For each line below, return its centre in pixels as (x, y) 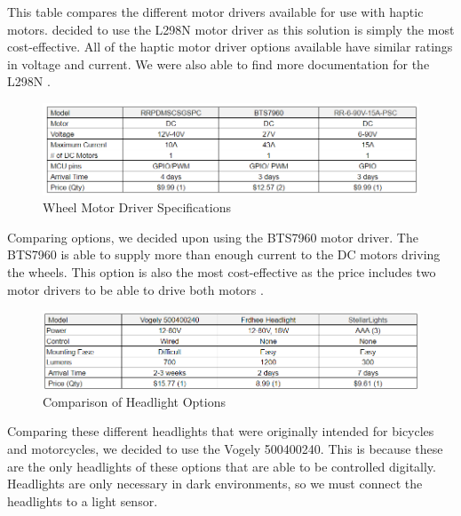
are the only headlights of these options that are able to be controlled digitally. (222, 466)
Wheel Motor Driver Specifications (137, 207)
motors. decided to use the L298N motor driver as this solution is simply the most (231, 29)
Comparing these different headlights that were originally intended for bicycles (221, 431)
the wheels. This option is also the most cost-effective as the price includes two (222, 271)
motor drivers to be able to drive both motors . (135, 289)
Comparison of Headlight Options (134, 401)
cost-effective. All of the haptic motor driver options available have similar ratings (230, 47)
